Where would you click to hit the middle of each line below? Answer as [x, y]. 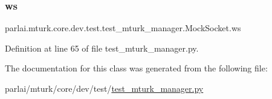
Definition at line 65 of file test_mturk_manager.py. [102, 48]
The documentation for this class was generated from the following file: [136, 68]
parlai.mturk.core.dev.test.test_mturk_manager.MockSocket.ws [123, 28]
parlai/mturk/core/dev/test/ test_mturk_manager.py [104, 88]
